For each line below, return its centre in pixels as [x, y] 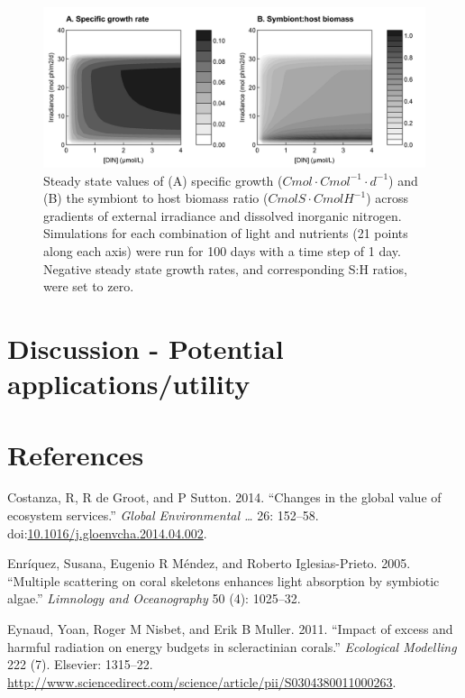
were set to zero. [89, 286]
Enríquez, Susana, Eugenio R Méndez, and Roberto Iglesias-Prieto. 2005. [209, 563]
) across [387, 198]
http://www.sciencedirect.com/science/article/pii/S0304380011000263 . [202, 681]
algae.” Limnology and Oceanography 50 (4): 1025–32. [154, 598]
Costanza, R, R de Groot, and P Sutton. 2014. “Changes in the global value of [224, 497]
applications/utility [129, 384]
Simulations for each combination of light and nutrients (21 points [226, 233]
